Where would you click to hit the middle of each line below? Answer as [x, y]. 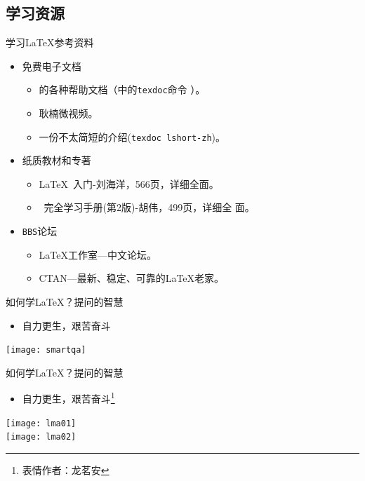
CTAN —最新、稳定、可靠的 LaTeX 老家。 [132, 278]
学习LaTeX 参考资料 [50, 42]
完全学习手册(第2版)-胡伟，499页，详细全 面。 [149, 207]
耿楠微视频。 [68, 113]
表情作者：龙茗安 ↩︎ [66, 469]
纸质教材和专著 [57, 160]
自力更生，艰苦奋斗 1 [68, 398]
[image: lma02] [41, 437]
